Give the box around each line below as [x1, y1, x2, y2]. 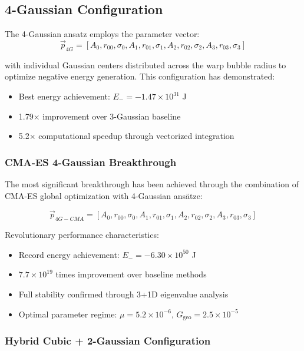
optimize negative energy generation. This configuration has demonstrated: [5, 70, 275, 82]
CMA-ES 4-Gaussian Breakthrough [5, 154, 177, 169]
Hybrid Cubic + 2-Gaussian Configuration [5, 333, 211, 347]
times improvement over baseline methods [55, 268, 207, 280]
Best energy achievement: [18, 90, 110, 102]
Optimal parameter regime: [18, 307, 117, 320]
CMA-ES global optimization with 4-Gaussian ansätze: [5, 189, 203, 201]
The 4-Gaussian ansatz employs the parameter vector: [5, 28, 200, 40]
